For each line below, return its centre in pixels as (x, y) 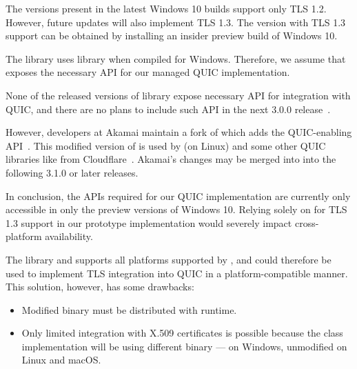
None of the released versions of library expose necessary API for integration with (178, 95)
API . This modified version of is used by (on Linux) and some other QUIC (166, 145)
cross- (307, 222)
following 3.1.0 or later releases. (72, 172)
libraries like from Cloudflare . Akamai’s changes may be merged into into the (171, 159)
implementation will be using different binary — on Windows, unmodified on (184, 346)
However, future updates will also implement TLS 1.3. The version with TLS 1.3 (176, 22)
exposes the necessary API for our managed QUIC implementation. (148, 72)
